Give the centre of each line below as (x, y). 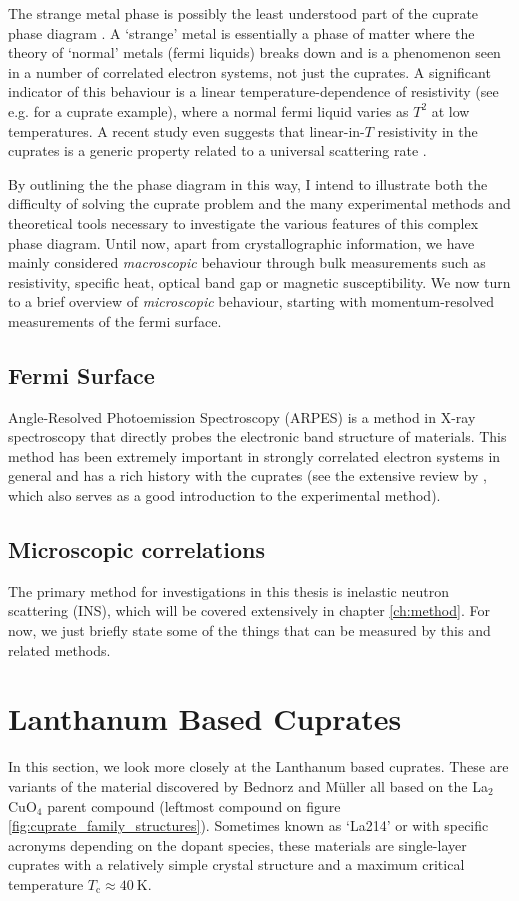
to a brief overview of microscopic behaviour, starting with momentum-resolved (251, 301)
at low (450, 110)
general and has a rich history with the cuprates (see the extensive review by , (247, 475)
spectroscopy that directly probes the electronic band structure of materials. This (257, 436)
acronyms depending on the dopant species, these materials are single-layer (237, 844)
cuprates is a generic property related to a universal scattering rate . (217, 150)
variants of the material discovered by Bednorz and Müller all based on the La (248, 785)
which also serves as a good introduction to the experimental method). (224, 495)
